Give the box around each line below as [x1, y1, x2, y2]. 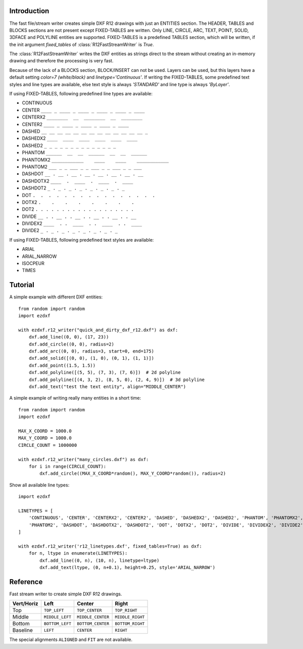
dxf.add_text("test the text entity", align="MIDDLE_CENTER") [28, 384, 186, 390]
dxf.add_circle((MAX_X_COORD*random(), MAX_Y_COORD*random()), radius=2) [39, 471, 226, 476]
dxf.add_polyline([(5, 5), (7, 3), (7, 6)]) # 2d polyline [28, 370, 181, 375]
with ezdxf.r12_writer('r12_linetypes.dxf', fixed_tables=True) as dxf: [18, 543, 202, 549]
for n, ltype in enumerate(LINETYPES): [28, 550, 128, 556]
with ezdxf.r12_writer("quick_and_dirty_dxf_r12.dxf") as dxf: [18, 327, 178, 333]
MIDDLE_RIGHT [115, 614, 145, 620]
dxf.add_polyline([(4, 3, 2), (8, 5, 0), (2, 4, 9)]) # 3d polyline [28, 376, 205, 383]
